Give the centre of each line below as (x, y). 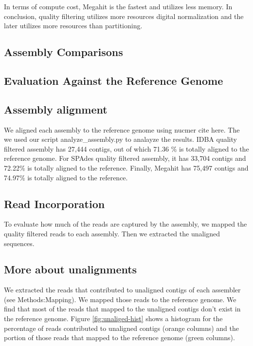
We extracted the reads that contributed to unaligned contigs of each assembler (122, 290)
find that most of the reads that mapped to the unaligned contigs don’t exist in (122, 309)
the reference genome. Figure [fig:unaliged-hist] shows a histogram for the (113, 318)
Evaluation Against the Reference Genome (114, 80)
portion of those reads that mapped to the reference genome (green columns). (119, 337)
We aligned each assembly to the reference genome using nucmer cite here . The (122, 129)
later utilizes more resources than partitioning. (73, 26)
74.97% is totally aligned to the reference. (66, 177)
